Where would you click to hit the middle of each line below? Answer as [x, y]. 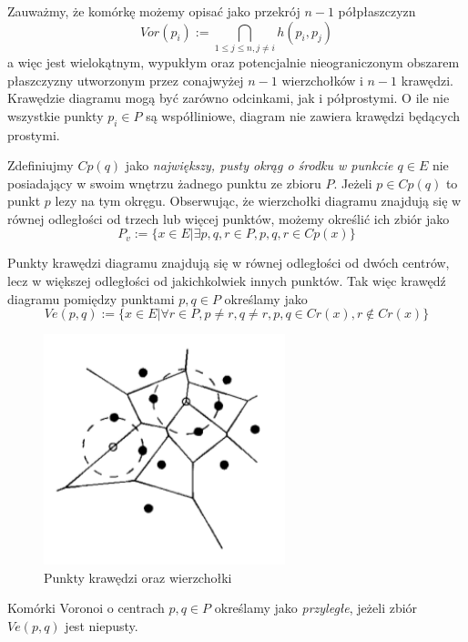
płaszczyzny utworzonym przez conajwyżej [126, 80]
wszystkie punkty [56, 115]
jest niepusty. [102, 626]
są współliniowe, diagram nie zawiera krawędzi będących [303, 115]
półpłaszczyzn [377, 11]
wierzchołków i [322, 80]
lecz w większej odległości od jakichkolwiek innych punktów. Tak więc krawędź [227, 281]
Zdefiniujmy [41, 165]
